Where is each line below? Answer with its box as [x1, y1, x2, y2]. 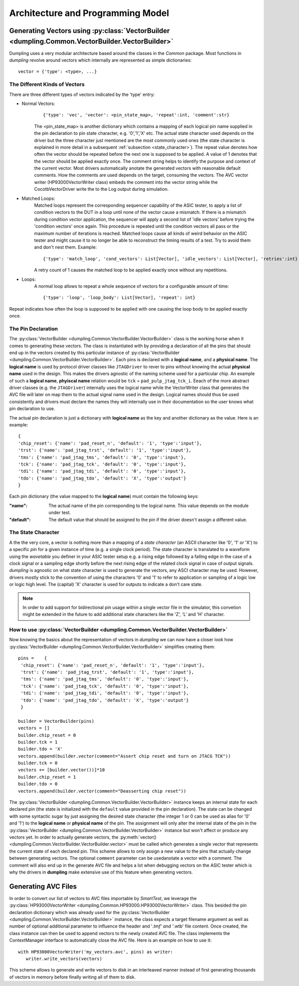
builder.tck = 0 [18, 760, 58, 766]
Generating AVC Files [9, 882, 77, 891]
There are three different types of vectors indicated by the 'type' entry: [9, 91, 155, 97]
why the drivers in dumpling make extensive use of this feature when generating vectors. [9, 869, 193, 875]
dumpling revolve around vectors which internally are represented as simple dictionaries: [9, 57, 192, 63]
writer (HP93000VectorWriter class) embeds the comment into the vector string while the [34, 179, 218, 185]
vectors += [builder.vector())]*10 [18, 767, 105, 773]
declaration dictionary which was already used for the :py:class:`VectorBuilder [9, 909, 170, 915]
